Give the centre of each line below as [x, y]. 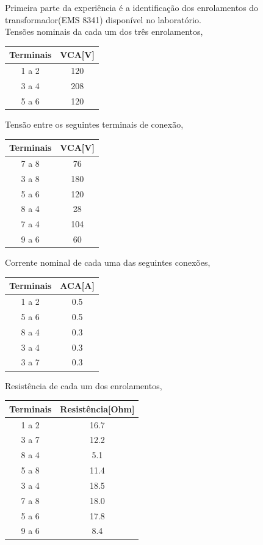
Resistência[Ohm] [97, 408]
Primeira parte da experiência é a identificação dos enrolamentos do [132, 7]
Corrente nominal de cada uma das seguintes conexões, [108, 262]
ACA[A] [77, 286]
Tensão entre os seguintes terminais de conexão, [94, 124]
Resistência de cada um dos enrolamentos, [84, 385]
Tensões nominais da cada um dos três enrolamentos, [104, 31]
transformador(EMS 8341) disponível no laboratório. [103, 19]
